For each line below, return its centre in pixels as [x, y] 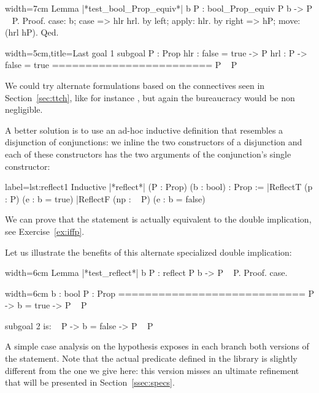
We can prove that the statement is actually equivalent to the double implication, [158, 219]
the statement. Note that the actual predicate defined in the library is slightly [151, 358]
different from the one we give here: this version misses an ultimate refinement [152, 370]
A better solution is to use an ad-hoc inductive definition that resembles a [144, 130]
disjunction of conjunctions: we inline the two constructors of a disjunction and [154, 142]
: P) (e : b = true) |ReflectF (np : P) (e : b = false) [105, 198]
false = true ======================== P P [121, 65]
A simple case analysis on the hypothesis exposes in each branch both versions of [157, 346]
